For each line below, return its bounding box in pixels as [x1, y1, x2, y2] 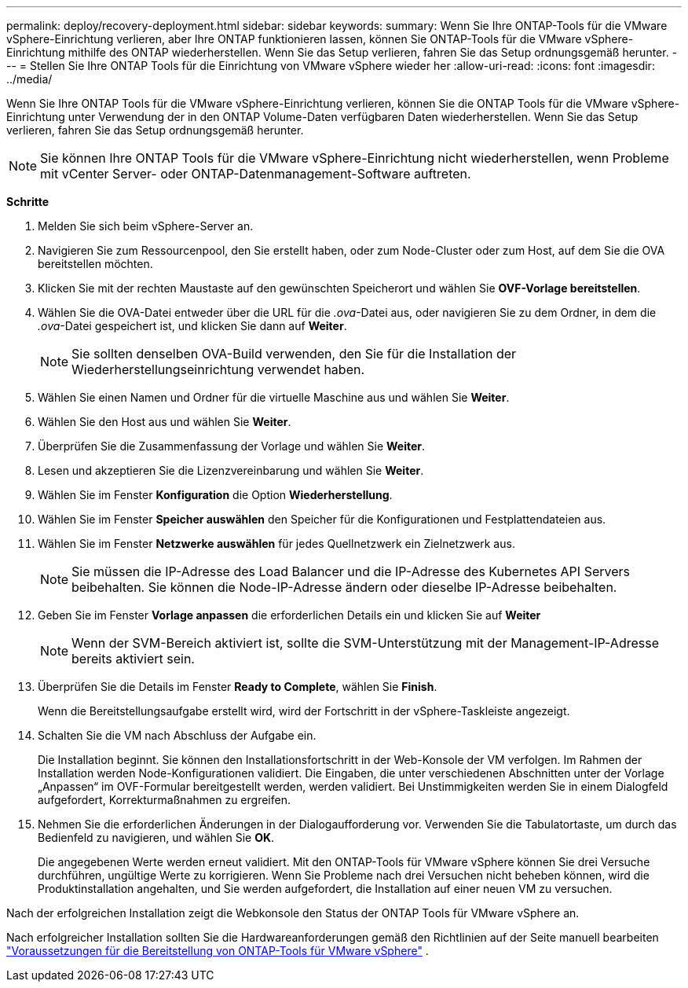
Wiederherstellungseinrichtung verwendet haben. [71, 362, 365, 377]
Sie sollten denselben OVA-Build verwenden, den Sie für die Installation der [71, 346, 517, 362]
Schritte [6, 195, 49, 208]
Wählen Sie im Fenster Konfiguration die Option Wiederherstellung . [38, 488, 393, 501]
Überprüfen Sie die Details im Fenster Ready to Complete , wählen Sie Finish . [38, 680, 437, 693]
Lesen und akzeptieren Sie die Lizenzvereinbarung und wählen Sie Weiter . [38, 464, 424, 477]
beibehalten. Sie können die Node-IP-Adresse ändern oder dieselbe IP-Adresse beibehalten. [71, 579, 617, 595]
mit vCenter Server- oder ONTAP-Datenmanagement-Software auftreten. [40, 166, 471, 182]
